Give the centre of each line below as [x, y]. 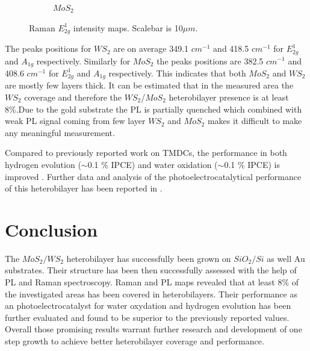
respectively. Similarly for [83, 61]
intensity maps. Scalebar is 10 [128, 27]
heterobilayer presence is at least [229, 97]
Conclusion [51, 229]
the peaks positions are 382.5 [210, 61]
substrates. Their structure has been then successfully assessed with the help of [151, 270]
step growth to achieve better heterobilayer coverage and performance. [135, 341]
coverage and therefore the [73, 97]
